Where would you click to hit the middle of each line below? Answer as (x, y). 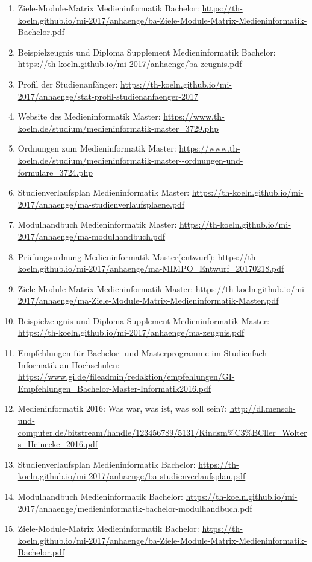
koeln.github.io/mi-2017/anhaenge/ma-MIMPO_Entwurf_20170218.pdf (151, 268)
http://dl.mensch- (263, 408)
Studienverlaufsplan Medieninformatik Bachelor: (107, 464)
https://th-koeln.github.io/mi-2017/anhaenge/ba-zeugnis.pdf (130, 64)
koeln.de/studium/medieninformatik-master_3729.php (118, 128)
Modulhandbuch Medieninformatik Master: (97, 224)
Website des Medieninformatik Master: (89, 116)
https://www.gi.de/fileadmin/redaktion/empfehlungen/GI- (126, 376)
